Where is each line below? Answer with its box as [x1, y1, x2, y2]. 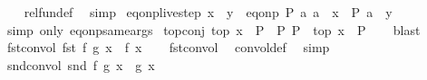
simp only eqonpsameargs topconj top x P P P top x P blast [6, 20, 421, 39]
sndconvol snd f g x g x [6, 55, 155, 74]
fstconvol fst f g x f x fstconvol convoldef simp [6, 38, 330, 57]
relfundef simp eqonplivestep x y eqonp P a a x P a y [24, 3, 393, 21]
